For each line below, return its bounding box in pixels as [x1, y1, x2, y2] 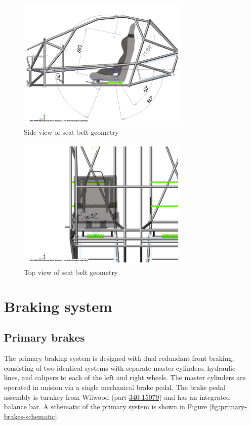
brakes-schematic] [4, 411, 57, 421]
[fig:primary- [209, 401, 247, 412]
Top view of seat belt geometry [24, 267, 118, 277]
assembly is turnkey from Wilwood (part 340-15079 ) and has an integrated [4, 391, 230, 402]
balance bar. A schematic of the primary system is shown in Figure [4, 401, 207, 412]
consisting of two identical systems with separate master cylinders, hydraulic [4, 362, 236, 373]
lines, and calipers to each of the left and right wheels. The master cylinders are [4, 372, 246, 383]
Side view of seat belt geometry [24, 127, 119, 137]
